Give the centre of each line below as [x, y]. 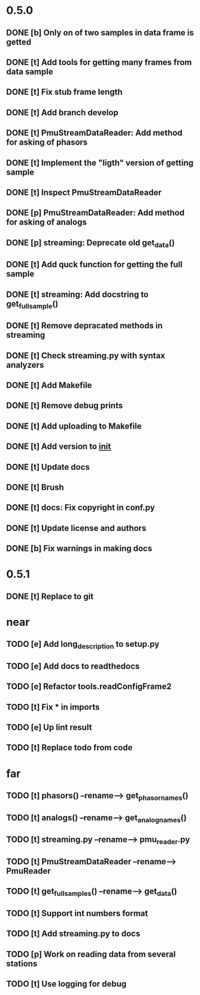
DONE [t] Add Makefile [49, 386]
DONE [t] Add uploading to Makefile [74, 426]
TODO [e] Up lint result [49, 728]
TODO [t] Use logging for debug [66, 984]
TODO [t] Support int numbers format [77, 913]
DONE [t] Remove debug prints [65, 406]
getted [19, 42]
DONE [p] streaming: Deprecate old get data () [90, 243]
